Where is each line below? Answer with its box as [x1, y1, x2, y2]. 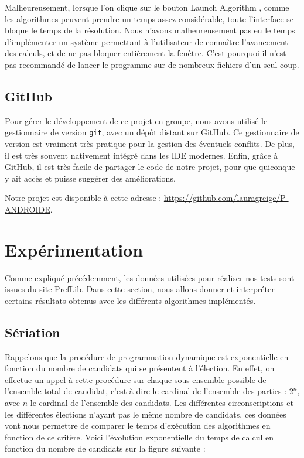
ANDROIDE [5, 203, 50, 215]
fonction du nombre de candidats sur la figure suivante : [5, 442, 206, 454]
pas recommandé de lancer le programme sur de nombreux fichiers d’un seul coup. [5, 58, 299, 70]
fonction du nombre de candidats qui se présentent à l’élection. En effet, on [5, 362, 275, 374]
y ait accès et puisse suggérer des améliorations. [5, 172, 176, 184]
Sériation [5, 323, 60, 341]
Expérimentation [5, 237, 144, 261]
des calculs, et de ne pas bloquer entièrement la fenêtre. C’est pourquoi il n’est [5, 47, 286, 59]
